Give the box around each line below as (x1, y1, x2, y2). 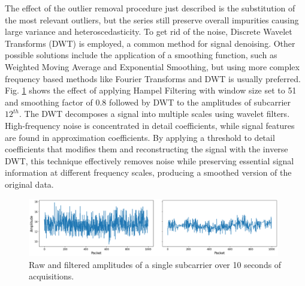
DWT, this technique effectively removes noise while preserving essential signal (5, 154, 294, 167)
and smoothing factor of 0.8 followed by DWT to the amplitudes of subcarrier (5, 95, 291, 108)
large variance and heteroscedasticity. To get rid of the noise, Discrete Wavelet (5, 25, 292, 38)
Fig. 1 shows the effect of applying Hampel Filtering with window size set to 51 (5, 84, 297, 97)
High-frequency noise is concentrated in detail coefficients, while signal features (5, 119, 295, 131)
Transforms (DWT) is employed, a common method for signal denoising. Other (5, 37, 295, 49)
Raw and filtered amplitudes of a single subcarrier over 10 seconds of (29, 258, 282, 270)
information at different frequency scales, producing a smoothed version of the (5, 166, 292, 179)
